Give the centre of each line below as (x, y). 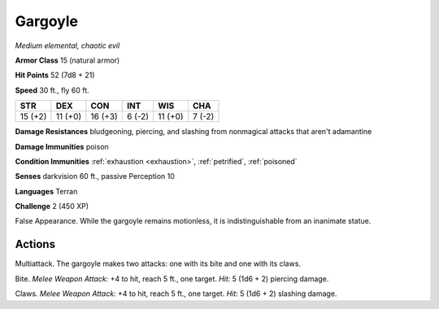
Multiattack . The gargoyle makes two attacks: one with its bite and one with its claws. (158, 263)
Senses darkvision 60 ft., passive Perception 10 (95, 176)
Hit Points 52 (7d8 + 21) (55, 75)
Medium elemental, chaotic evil (67, 46)
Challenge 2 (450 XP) (52, 207)
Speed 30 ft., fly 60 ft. (52, 90)
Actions (35, 244)
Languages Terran (46, 191)
